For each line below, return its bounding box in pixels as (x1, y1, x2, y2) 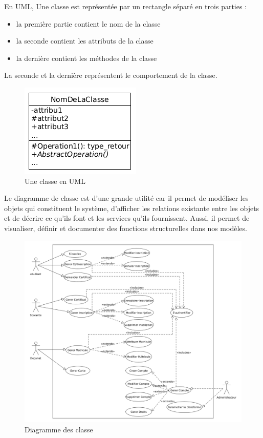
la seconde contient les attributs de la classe (16, 35, 154, 46)
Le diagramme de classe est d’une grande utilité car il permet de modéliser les (4, 193, 249, 203)
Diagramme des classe (25, 424, 93, 434)
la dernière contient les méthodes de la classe (16, 52, 157, 63)
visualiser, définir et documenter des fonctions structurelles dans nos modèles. (4, 222, 247, 233)
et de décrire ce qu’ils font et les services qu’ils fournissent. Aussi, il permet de (4, 213, 250, 223)
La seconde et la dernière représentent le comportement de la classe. (4, 70, 217, 80)
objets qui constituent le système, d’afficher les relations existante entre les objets (4, 202, 259, 213)
